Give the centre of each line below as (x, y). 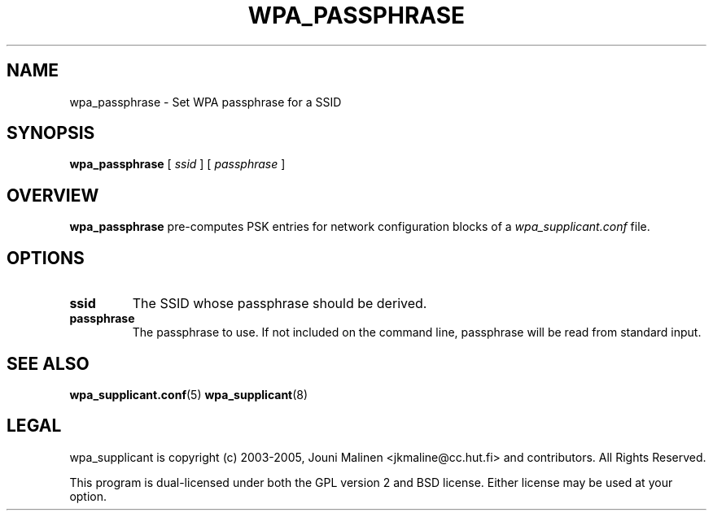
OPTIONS (46, 258)
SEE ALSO (48, 363)
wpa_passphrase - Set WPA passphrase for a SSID (206, 102)
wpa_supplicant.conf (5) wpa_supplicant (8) (189, 394)
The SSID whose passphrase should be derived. (280, 304)
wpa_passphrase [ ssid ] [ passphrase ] (177, 164)
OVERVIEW (53, 195)
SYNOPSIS (51, 133)
